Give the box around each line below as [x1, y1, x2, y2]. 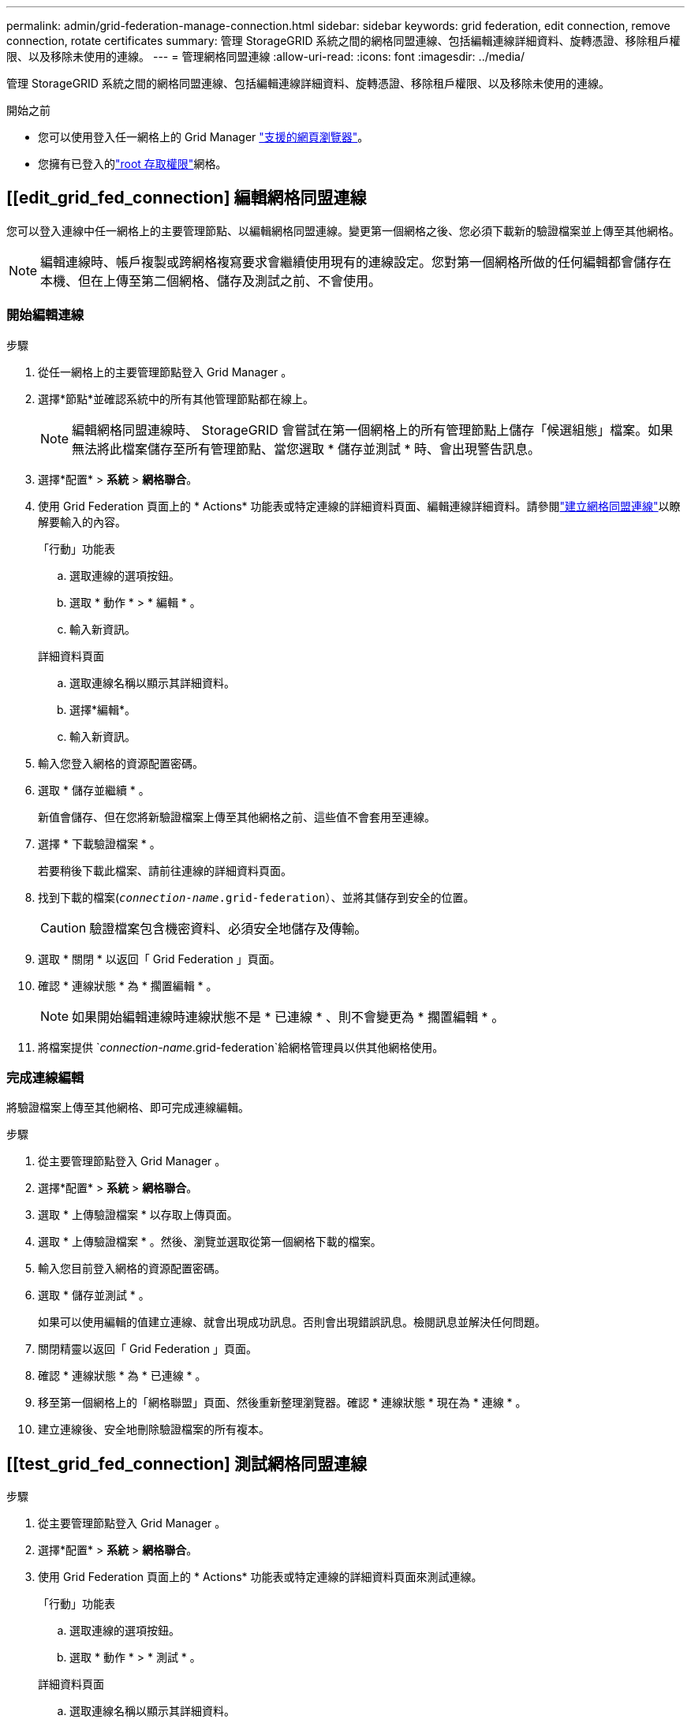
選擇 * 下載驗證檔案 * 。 [38, 836, 161, 850]
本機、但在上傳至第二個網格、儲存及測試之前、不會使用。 [40, 272, 382, 289]
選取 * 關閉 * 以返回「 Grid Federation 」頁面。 [38, 951, 281, 966]
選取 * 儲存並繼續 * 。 [38, 783, 150, 797]
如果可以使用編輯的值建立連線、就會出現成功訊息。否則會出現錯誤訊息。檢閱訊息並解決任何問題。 [38, 1315, 546, 1329]
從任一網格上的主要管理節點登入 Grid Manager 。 [38, 364, 293, 379]
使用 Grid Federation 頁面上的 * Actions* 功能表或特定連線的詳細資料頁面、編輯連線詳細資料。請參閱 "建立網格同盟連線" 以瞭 [38, 499, 681, 513]
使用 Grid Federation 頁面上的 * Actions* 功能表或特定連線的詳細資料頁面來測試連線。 [38, 1570, 483, 1584]
